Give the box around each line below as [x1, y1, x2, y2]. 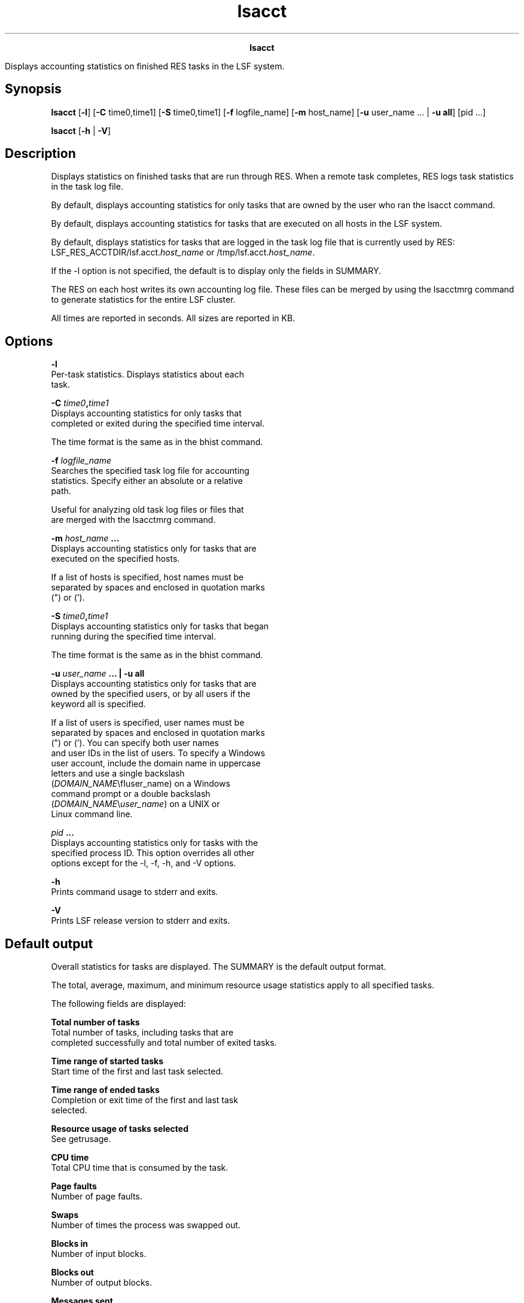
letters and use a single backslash [51, 768, 185, 779]
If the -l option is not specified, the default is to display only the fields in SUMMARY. [51, 266, 382, 276]
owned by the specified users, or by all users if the [51, 689, 251, 699]
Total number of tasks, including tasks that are [51, 1027, 234, 1038]
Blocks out [51, 1267, 94, 1278]
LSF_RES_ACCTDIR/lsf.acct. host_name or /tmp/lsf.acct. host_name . [51, 247, 315, 258]
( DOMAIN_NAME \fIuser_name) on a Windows [51, 778, 230, 789]
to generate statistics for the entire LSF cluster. [51, 294, 236, 305]
